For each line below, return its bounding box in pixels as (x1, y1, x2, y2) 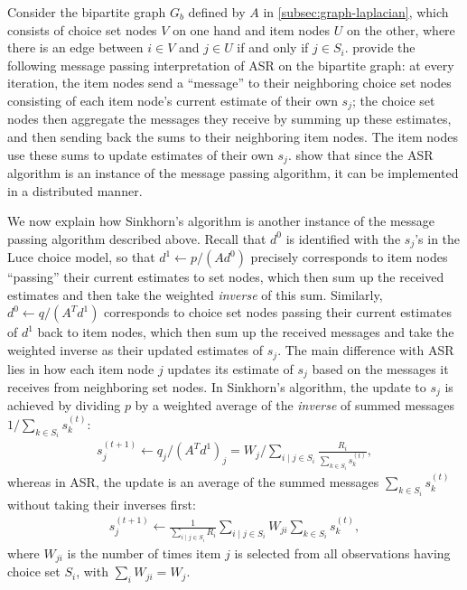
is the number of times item (67, 543, 221, 562)
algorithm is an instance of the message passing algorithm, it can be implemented (7, 164, 459, 183)
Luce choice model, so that (7, 248, 155, 267)
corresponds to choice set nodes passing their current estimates (104, 303, 453, 322)
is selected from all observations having (234, 543, 451, 562)
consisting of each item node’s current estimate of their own (7, 90, 338, 109)
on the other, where (346, 20, 455, 39)
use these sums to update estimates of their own (7, 145, 274, 164)
